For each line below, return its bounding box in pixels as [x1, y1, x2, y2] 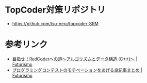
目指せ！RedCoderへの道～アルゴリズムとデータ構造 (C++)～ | [12, 56, 137, 62]
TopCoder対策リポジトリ [5, 4, 106, 15]
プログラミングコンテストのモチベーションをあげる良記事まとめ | [12, 67, 143, 73]
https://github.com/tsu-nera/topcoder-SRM [12, 20, 98, 27]
